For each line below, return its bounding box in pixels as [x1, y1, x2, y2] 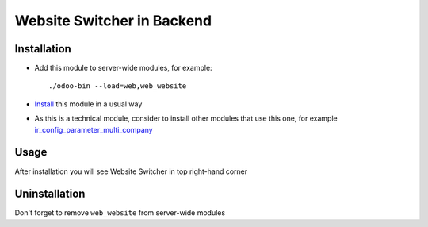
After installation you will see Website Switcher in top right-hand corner [14, 167, 248, 176]
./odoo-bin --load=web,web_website [48, 82, 187, 90]
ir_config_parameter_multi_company [34, 125, 154, 134]
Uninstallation [14, 187, 86, 201]
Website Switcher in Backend [14, 12, 212, 29]
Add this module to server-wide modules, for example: [34, 63, 213, 73]
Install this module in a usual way [34, 99, 143, 109]
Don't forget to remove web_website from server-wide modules [14, 208, 226, 217]
